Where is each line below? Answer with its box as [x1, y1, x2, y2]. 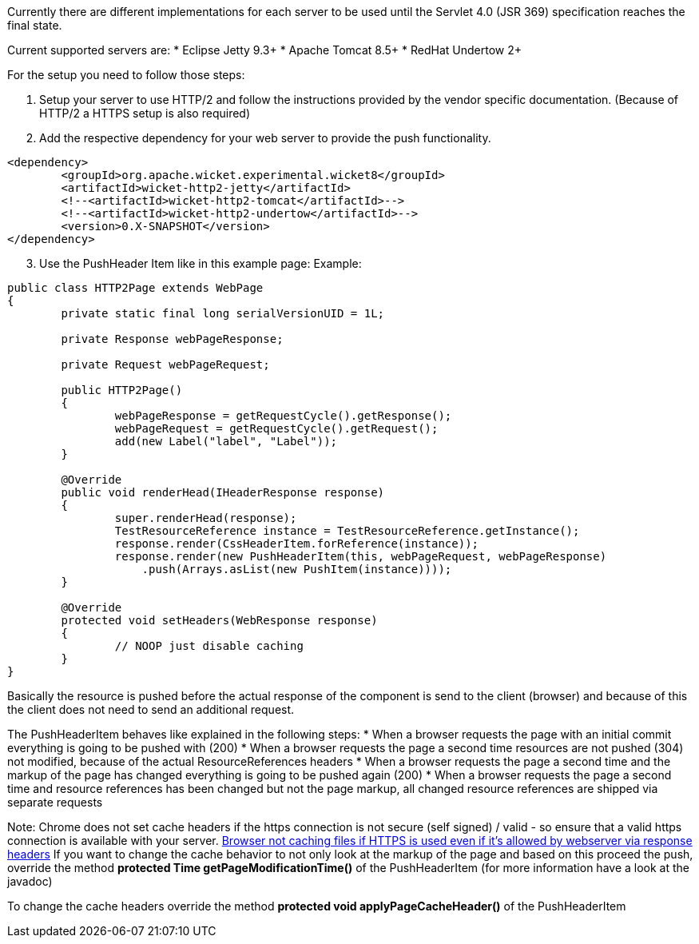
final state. [7, 18, 62, 32]
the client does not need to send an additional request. [7, 703, 295, 716]
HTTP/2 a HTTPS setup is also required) [39, 106, 251, 120]
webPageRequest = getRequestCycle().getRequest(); [114, 422, 439, 435]
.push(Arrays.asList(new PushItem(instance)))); [141, 563, 452, 576]
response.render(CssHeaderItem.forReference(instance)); [114, 537, 479, 550]
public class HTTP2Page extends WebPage [7, 281, 264, 294]
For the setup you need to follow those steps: [7, 68, 245, 82]
